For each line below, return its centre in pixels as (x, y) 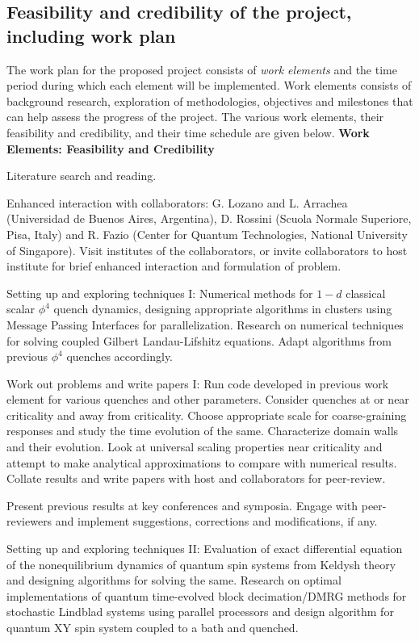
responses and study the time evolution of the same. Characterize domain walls (203, 431)
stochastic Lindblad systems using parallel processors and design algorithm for (200, 612)
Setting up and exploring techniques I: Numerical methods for (160, 293)
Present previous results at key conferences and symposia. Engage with (182, 505)
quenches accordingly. (120, 356)
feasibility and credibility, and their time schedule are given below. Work (188, 132)
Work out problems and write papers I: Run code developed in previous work (198, 383)
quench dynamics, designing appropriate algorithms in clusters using (223, 309)
